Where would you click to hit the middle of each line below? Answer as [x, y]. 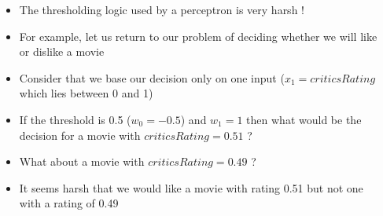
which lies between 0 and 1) [86, 93]
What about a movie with [82, 161]
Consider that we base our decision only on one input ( [152, 77]
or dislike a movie [62, 51]
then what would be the [304, 119]
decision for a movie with [80, 135]
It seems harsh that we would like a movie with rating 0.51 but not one [191, 187]
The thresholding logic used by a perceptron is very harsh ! [162, 9]
